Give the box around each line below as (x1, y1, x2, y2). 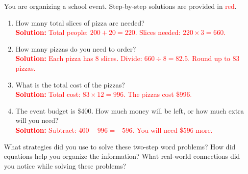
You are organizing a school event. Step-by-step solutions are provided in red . (4, 1, 237, 11)
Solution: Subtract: (15, 124, 76, 135)
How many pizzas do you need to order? (15, 43, 136, 54)
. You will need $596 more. (132, 124, 213, 135)
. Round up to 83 (188, 53, 240, 63)
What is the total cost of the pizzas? (15, 79, 125, 89)
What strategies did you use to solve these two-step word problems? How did (4, 141, 236, 151)
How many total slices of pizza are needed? (15, 17, 145, 28)
